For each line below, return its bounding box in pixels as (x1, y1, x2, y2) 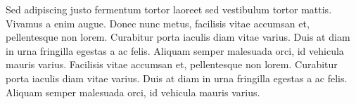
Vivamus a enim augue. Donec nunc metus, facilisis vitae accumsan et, (6, 15, 310, 30)
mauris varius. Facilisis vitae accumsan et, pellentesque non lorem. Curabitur (6, 57, 338, 72)
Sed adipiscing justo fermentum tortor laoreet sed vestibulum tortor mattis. (6, 2, 332, 16)
